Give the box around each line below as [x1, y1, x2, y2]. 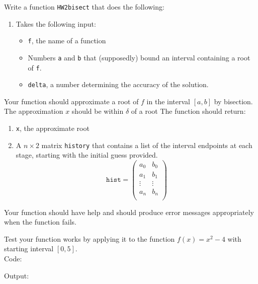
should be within [71, 106, 124, 116]
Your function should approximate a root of [4, 96, 139, 106]
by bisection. [214, 96, 253, 106]
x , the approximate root [16, 123, 90, 133]
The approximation [4, 106, 63, 116]
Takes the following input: [16, 18, 96, 29]
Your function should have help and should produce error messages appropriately [4, 206, 254, 217]
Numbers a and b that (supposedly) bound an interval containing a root [28, 52, 250, 62]
